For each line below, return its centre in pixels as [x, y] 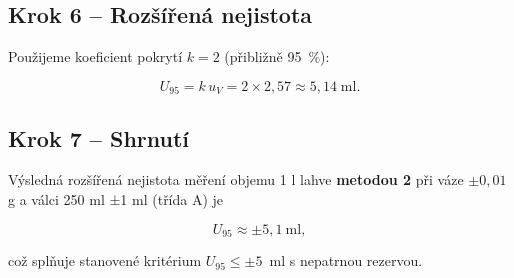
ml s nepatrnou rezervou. [346, 260]
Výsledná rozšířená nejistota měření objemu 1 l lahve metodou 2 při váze [236, 179]
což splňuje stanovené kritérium [105, 260]
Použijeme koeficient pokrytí [95, 56]
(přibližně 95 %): [277, 56]
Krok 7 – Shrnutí [99, 137]
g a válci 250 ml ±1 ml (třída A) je [116, 199]
